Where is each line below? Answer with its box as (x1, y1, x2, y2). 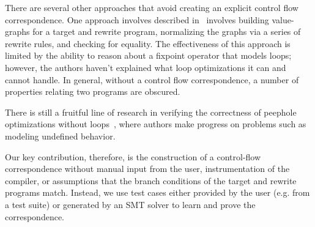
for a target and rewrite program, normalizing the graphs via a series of (32, 25, 301, 38)
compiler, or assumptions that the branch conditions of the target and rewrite (5, 174, 297, 187)
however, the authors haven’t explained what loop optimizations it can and (5, 61, 286, 73)
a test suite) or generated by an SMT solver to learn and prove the (5, 198, 256, 210)
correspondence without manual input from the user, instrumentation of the (5, 162, 290, 175)
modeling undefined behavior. (5, 129, 116, 142)
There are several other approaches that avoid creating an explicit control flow (5, 1, 298, 13)
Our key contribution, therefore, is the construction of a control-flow (5, 150, 261, 163)
